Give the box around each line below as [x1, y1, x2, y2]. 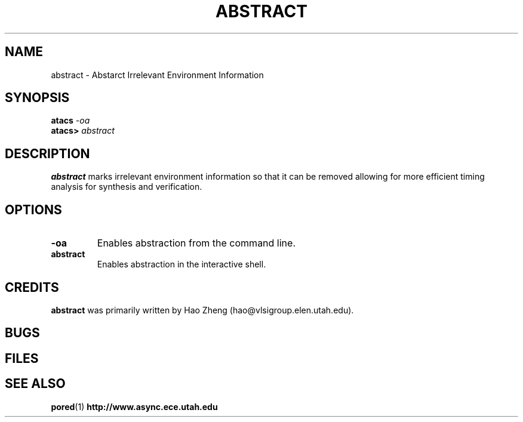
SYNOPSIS [5, 90, 70, 106]
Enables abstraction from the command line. [97, 237, 296, 249]
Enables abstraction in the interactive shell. [97, 259, 266, 270]
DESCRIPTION [5, 146, 90, 161]
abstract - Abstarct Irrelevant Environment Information [51, 69, 264, 80]
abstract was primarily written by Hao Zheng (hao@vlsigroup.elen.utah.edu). [51, 304, 354, 315]
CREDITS [5, 279, 59, 295]
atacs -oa [51, 115, 90, 126]
